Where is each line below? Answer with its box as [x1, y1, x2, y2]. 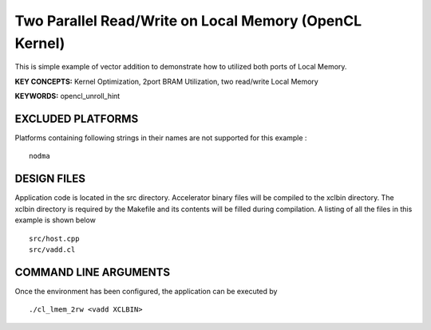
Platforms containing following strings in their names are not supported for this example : [14, 133, 307, 143]
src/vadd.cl [29, 245, 76, 254]
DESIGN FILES [14, 172, 85, 186]
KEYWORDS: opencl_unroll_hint [14, 92, 121, 101]
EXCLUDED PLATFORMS [14, 112, 139, 125]
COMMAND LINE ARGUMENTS [14, 265, 171, 279]
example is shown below [14, 215, 96, 225]
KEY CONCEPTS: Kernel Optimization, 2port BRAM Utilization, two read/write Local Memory [14, 77, 318, 86]
